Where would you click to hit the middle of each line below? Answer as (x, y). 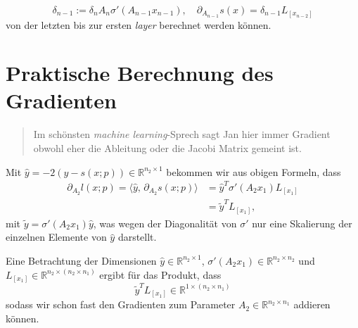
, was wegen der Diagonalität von (165, 223)
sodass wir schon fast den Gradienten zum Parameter (121, 304)
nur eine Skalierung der (302, 223)
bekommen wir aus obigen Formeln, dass (254, 171)
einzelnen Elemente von (56, 237)
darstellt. (137, 237)
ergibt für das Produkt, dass (160, 274)
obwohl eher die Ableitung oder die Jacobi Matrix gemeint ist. (167, 148)
